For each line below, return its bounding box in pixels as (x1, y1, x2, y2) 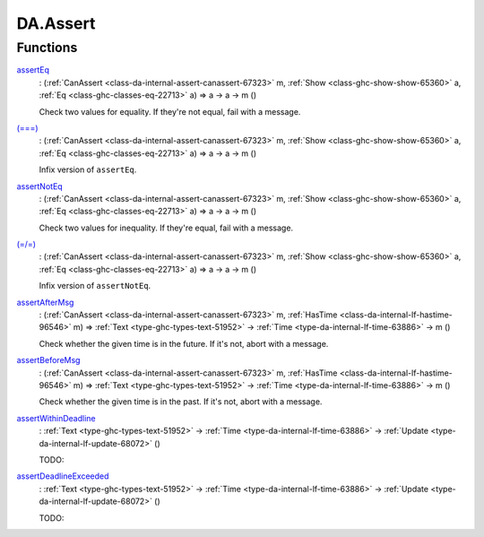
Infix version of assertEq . (39, 164, 137, 175)
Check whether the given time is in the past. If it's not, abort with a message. (39, 396, 323, 407)
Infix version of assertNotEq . (39, 281, 151, 291)
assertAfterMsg (16, 297, 74, 307)
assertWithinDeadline (16, 412, 96, 423)
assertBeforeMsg (16, 355, 81, 366)
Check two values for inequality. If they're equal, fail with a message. (39, 222, 294, 233)
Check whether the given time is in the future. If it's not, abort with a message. (39, 338, 329, 349)
